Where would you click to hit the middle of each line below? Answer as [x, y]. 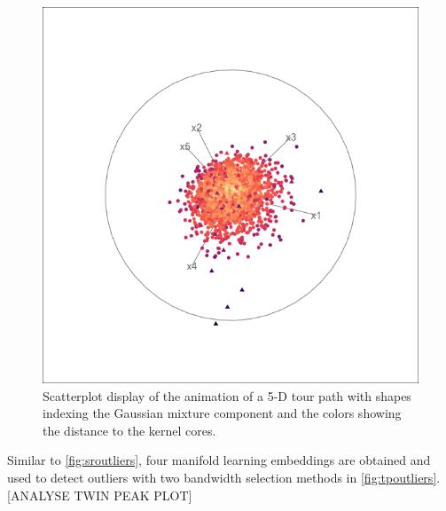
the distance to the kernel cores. [129, 430]
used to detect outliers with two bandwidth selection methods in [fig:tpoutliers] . [224, 477]
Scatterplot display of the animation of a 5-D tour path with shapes [227, 395]
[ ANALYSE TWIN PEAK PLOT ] [100, 495]
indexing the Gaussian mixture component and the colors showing [222, 413]
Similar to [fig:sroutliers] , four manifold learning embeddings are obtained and [219, 460]
